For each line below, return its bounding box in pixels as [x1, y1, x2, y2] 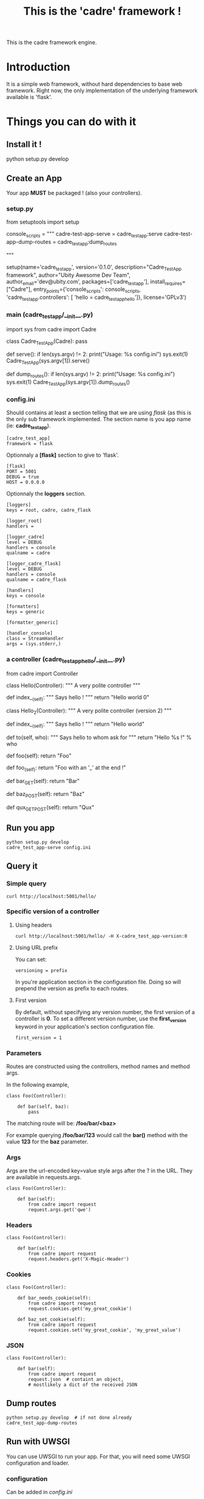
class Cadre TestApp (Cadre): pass [6, 337, 88, 346]
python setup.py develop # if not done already [6, 1414, 132, 1421]
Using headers [15, 921, 52, 929]
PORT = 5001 [6, 468, 37, 474]
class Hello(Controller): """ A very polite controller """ [6, 682, 141, 689]
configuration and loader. [6, 1459, 70, 1467]
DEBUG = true [6, 474, 40, 480]
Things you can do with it [6, 115, 136, 129]
